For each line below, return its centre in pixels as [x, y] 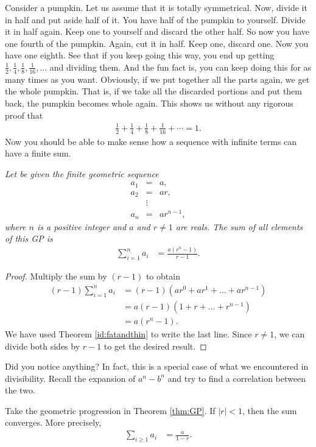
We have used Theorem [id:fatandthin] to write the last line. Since [128, 333]
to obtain [163, 276]
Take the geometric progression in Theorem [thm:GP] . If [110, 410]
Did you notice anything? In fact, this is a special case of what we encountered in [157, 366]
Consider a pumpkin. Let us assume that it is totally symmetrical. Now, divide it [156, 7]
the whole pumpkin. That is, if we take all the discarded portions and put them [153, 91]
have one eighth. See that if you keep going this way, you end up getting [140, 55]
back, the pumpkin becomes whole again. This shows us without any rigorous [149, 103]
